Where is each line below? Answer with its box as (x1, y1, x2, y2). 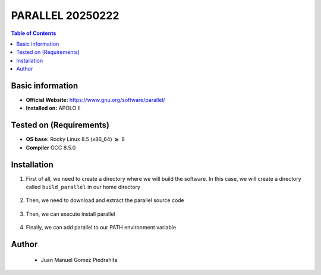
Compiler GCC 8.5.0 (26, 144, 76, 151)
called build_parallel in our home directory (26, 184, 141, 190)
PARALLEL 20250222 (11, 9, 119, 22)
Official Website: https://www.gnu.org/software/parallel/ (26, 97, 166, 104)
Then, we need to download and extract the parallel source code (26, 197, 184, 204)
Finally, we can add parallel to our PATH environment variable (26, 224, 177, 231)
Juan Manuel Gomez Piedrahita (40, 256, 118, 263)
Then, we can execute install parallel (26, 210, 115, 218)
